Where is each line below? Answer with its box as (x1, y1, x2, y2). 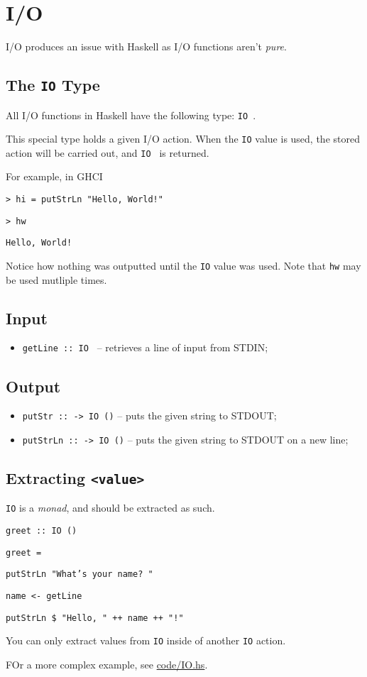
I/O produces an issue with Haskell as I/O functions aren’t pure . (6, 39, 287, 54)
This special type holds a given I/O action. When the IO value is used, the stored (6, 131, 360, 146)
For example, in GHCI (6, 169, 103, 184)
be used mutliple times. (6, 272, 107, 287)
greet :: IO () (6, 526, 77, 536)
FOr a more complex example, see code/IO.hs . (6, 657, 208, 672)
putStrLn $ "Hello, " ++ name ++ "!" (6, 612, 184, 623)
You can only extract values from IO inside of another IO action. (6, 633, 286, 648)
